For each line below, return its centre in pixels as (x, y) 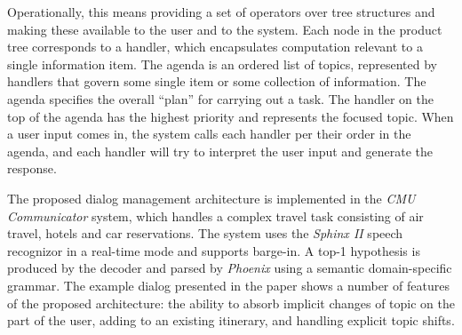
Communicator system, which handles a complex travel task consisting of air (215, 215)
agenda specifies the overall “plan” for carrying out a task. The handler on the (220, 98)
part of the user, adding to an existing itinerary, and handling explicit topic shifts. (231, 320)
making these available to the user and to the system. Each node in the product (225, 29)
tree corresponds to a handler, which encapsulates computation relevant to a (215, 47)
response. (32, 168)
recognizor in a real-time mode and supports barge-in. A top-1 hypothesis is (214, 250)
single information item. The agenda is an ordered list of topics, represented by (222, 64)
